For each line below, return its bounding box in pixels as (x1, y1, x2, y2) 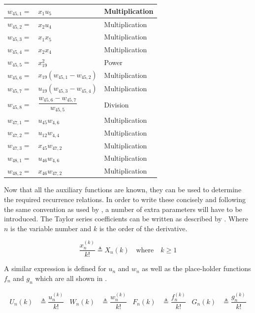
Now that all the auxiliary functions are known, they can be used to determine (4, 184, 242, 195)
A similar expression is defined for (4, 263, 106, 274)
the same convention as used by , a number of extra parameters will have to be (4, 204, 242, 214)
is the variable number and (10, 223, 92, 233)
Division (104, 99, 129, 109)
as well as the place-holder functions (142, 263, 251, 274)
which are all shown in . (35, 273, 107, 283)
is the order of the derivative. (99, 223, 188, 233)
